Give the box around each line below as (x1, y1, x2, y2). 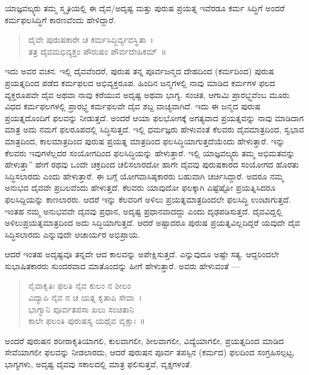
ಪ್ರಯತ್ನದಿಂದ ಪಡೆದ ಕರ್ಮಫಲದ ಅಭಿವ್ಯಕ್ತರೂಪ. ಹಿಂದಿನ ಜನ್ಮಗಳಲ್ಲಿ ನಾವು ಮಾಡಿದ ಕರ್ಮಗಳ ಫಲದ (5, 76, 275, 89)
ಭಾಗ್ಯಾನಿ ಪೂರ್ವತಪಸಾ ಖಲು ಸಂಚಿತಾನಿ (28, 302, 134, 315)
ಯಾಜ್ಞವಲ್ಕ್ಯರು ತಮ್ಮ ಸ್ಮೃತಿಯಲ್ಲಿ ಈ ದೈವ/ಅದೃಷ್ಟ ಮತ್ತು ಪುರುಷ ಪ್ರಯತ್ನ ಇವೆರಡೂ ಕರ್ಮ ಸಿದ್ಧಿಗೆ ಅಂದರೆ (5, 2, 285, 14)
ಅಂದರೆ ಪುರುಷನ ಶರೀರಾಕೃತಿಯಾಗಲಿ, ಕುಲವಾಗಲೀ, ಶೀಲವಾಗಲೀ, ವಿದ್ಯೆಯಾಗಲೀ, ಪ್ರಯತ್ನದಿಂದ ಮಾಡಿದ (5, 334, 284, 346)
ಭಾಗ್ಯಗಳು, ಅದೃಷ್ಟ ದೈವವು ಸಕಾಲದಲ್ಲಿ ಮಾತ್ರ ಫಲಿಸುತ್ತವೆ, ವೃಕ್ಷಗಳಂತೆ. (5, 358, 193, 370)
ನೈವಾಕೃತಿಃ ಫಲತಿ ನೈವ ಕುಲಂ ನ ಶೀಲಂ (28, 279, 131, 292)
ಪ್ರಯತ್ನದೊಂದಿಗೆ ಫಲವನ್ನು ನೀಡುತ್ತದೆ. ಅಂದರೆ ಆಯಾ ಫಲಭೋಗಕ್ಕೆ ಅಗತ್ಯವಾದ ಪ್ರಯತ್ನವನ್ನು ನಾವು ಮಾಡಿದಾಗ (5, 111, 304, 124)
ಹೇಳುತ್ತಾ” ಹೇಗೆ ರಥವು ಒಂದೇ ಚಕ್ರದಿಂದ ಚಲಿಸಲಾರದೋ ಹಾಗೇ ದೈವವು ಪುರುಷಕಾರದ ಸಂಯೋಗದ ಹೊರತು (5, 158, 299, 171)
